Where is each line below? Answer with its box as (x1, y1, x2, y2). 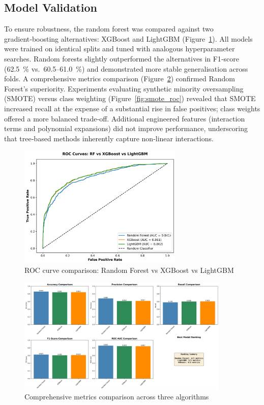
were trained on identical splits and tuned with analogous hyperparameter (4, 43, 235, 54)
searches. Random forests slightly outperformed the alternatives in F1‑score (4, 53, 239, 64)
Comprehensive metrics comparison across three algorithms (24, 391, 209, 402)
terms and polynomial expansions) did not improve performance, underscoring (4, 123, 248, 134)
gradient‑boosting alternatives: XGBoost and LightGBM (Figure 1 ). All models (4, 33, 253, 44)
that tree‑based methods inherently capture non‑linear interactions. (4, 133, 214, 143)
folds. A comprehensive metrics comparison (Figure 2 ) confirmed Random (4, 73, 235, 84)
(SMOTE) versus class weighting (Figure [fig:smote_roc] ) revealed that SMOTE (4, 93, 256, 104)
